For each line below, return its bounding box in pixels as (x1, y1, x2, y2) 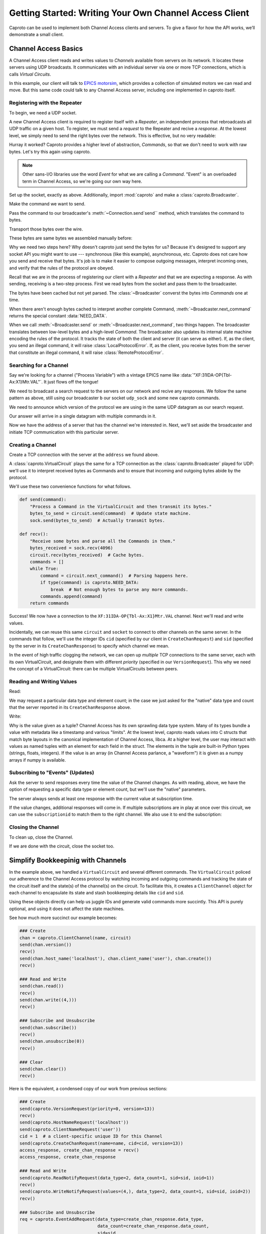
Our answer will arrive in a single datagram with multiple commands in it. (9, 413, 157, 419)
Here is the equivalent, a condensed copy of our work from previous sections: (9, 1086, 167, 1092)
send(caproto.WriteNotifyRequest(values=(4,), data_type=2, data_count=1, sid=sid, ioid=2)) (19, 1189, 251, 1195)
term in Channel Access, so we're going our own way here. (22, 178, 142, 184)
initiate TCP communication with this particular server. (9, 429, 119, 435)
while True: (30, 566, 59, 572)
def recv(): (19, 531, 49, 537)
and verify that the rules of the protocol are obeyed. (9, 265, 114, 271)
